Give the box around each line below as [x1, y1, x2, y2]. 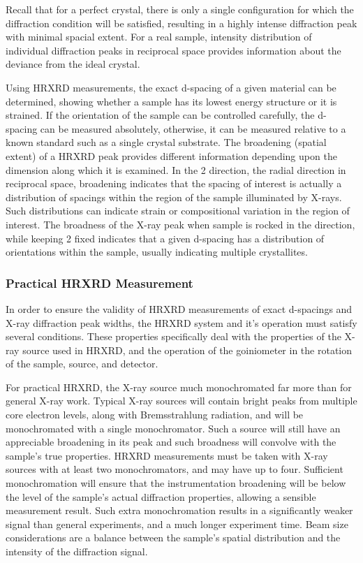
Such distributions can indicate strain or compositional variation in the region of [6, 203, 350, 218]
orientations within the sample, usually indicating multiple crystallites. [6, 244, 308, 259]
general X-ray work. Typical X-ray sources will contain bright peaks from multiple [6, 393, 357, 408]
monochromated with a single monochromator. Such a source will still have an [6, 421, 341, 435]
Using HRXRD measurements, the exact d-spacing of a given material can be [6, 80, 336, 94]
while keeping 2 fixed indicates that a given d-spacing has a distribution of [6, 231, 325, 245]
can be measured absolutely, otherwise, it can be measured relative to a [40, 121, 346, 136]
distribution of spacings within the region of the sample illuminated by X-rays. [6, 189, 342, 204]
